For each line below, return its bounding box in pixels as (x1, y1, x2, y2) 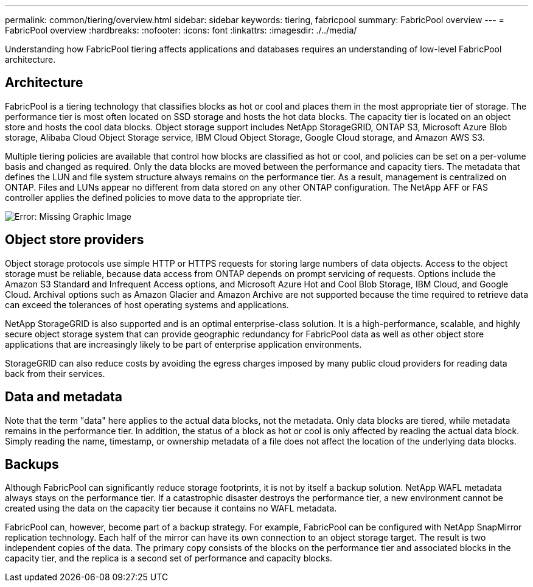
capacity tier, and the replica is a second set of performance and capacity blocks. (5, 553, 333, 564)
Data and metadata (5, 389, 122, 405)
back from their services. (5, 368, 105, 379)
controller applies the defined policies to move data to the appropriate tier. (5, 192, 302, 203)
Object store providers (5, 232, 144, 248)
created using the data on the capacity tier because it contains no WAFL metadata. (5, 503, 337, 514)
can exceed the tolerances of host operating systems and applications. (5, 299, 289, 310)
